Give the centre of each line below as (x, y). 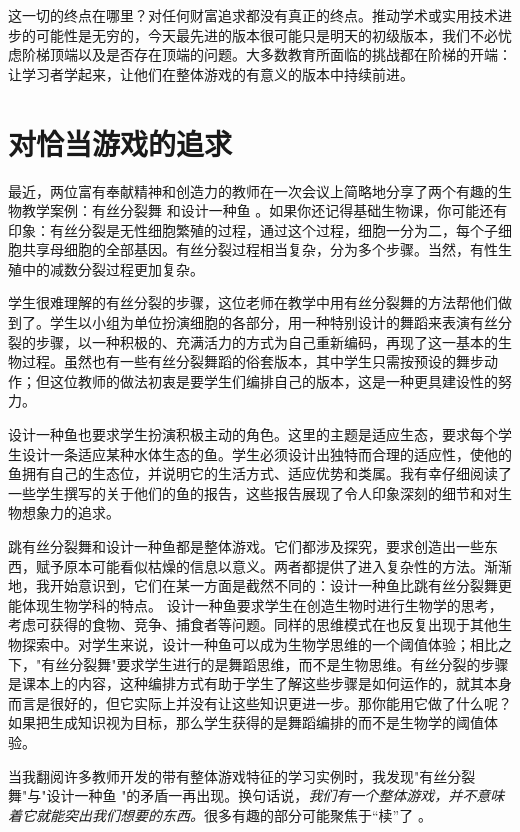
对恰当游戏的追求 (120, 142)
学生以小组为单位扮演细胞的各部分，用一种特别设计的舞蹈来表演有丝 (273, 322)
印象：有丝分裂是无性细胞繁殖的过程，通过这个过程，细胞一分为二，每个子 (253, 229)
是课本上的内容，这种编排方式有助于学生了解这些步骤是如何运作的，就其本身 (260, 683)
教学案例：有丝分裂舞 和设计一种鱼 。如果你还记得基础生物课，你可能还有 (264, 210)
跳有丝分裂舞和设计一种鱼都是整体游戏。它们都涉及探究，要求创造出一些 (246, 546)
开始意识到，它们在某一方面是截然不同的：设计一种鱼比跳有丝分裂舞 (273, 585)
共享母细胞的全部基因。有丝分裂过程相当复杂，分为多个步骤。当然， (245, 249)
